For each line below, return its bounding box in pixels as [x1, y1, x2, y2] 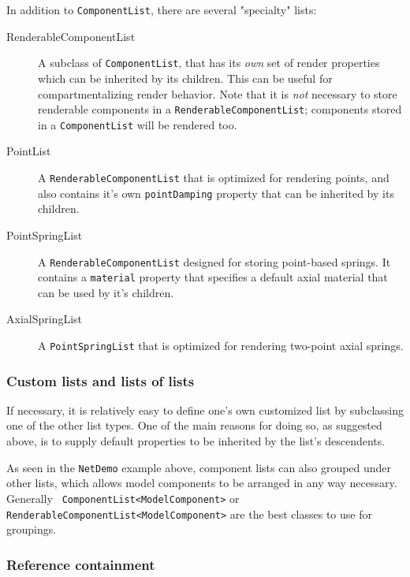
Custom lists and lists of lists [6, 370, 195, 390]
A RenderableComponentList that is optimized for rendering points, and [38, 169, 389, 185]
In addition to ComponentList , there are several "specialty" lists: [6, 2, 317, 17]
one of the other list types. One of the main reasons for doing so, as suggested [6, 417, 382, 434]
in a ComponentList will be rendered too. [38, 116, 237, 132]
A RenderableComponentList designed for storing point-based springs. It [38, 253, 391, 270]
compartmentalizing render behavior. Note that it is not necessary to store [38, 85, 397, 102]
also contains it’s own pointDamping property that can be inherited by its [38, 184, 394, 201]
